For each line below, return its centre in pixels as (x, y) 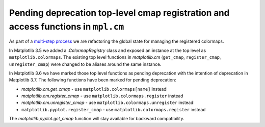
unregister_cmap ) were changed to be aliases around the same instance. (85, 64)
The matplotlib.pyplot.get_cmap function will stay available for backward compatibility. (97, 119)
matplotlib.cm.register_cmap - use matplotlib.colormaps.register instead (102, 96)
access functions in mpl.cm (66, 26)
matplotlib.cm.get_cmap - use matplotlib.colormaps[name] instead (94, 89)
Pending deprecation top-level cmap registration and (119, 13)
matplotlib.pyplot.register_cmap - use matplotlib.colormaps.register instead (113, 109)
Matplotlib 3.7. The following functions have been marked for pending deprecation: (93, 80)
